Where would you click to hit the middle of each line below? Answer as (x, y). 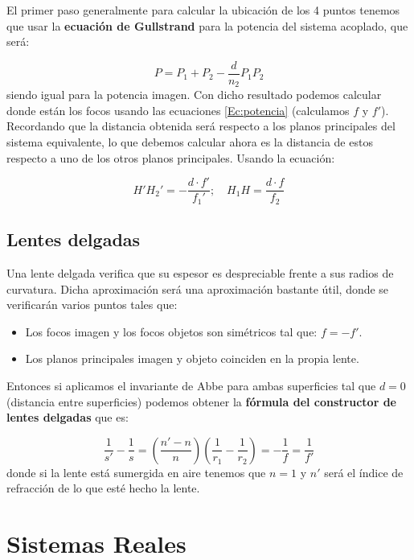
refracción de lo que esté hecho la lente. (103, 488)
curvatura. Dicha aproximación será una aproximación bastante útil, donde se (198, 288)
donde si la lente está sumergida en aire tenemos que (136, 472)
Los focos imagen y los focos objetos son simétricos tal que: (171, 331)
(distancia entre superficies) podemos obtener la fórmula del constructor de (201, 401)
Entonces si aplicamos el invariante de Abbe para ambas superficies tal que (191, 385)
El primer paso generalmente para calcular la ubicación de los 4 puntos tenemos (203, 10)
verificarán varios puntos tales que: (92, 305)
